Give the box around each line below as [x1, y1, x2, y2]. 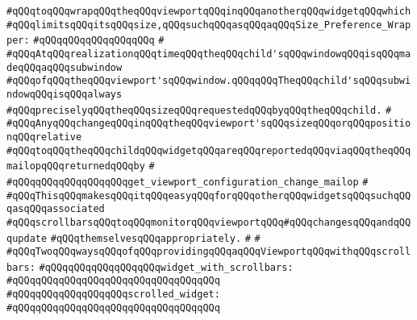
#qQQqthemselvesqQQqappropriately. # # [50, 232, 261, 244]
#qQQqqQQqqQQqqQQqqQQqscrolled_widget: [6, 289, 220, 301]
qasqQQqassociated [6, 203, 105, 215]
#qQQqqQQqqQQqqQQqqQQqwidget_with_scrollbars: [39, 261, 294, 273]
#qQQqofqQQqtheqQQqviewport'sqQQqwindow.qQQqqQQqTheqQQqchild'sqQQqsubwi [6, 75, 411, 87]
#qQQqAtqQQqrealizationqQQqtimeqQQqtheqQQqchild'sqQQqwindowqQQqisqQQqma [6, 48, 411, 60]
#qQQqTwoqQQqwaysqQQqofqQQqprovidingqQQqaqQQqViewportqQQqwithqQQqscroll [6, 246, 411, 258]
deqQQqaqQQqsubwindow [6, 61, 123, 73]
